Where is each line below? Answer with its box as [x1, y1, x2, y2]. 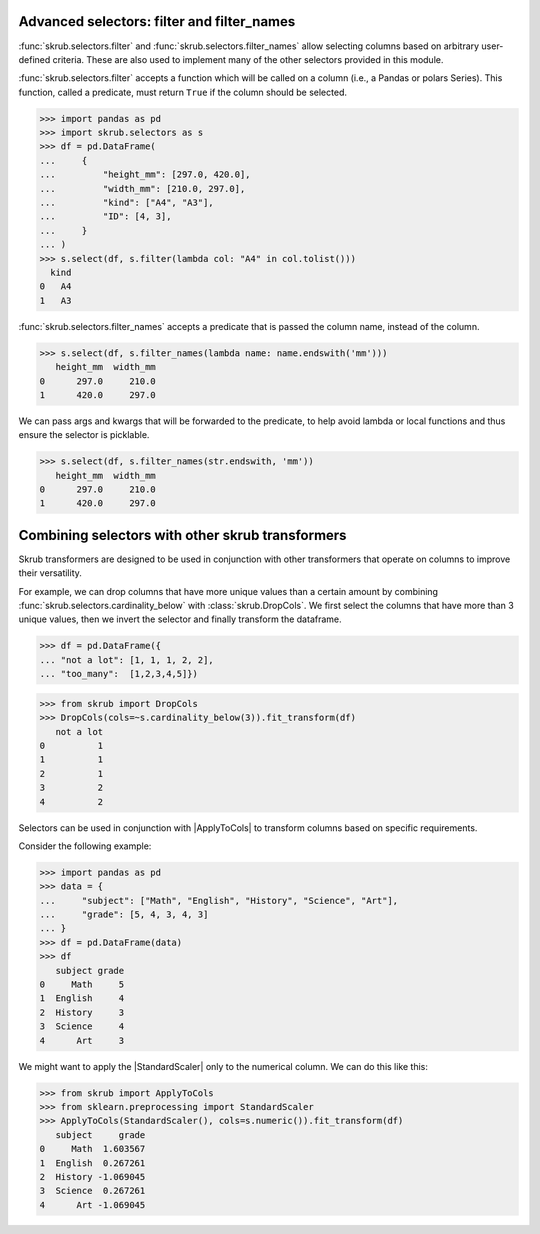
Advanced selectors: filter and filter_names [18, 13, 296, 30]
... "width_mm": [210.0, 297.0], [39, 183, 246, 194]
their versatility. [18, 567, 82, 579]
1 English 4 [39, 993, 125, 1004]
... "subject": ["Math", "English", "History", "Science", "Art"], [39, 895, 399, 906]
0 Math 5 [39, 979, 125, 990]
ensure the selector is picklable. [18, 429, 150, 441]
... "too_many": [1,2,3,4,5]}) [39, 668, 199, 680]
